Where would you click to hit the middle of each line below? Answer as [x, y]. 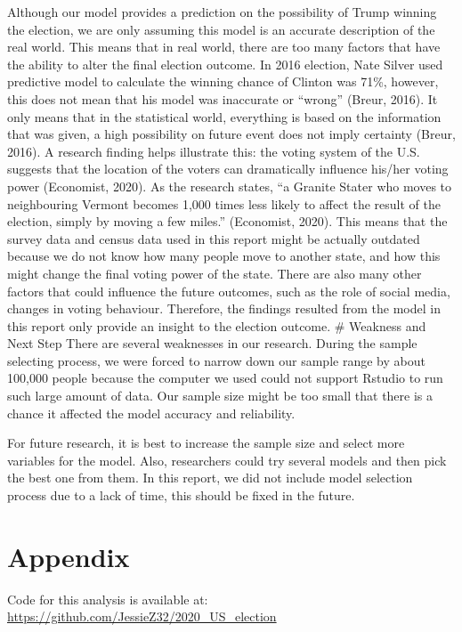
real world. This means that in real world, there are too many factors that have [224, 47]
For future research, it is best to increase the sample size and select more [206, 443]
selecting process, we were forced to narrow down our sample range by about [216, 360]
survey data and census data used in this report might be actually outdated [214, 238]
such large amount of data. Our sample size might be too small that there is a [220, 396]
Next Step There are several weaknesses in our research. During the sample [212, 343]
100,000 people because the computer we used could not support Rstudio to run [225, 378]
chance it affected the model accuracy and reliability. [151, 413]
